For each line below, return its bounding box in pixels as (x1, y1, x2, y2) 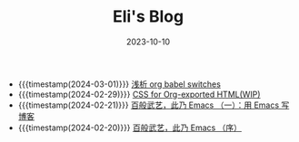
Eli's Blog (112, 6, 184, 27)
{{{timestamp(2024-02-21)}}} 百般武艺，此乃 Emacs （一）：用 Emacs (17, 99, 280, 110)
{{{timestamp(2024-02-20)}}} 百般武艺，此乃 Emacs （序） (17, 122, 243, 133)
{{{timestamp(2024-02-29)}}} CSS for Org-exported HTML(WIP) (17, 89, 261, 99)
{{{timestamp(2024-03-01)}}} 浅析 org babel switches (17, 79, 221, 90)
